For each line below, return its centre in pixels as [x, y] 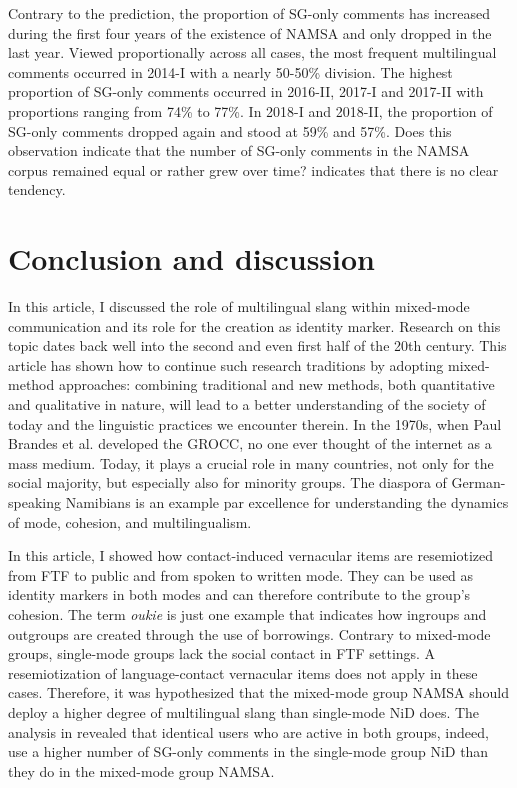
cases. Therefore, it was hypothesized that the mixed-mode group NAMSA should [258, 692]
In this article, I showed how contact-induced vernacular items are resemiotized [251, 555]
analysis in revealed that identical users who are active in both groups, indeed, [248, 731]
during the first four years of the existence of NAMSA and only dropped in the [250, 32]
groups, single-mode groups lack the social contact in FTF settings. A [222, 653]
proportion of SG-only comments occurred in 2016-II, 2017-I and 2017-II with [246, 91]
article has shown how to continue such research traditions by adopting [226, 364]
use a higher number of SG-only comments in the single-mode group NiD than [248, 751]
